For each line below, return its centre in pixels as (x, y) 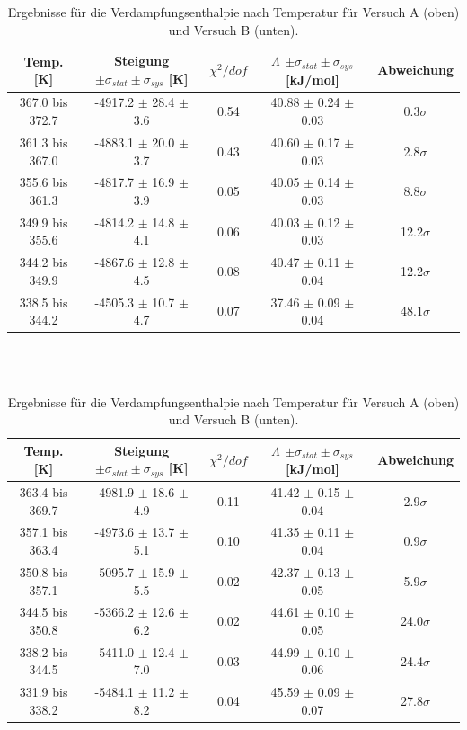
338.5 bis (44, 302)
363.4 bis (44, 492)
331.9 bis (44, 692)
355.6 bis (44, 182)
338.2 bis (44, 651)
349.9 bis (44, 222)
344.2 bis (44, 262)
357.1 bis (44, 532)
